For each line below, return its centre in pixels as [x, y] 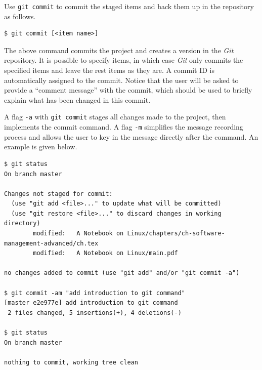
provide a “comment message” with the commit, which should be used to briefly [128, 90]
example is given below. [41, 147]
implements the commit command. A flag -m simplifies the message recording [124, 127]
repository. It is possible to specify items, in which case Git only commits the [124, 60]
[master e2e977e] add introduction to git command [91, 303]
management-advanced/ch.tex [51, 243]
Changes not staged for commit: [58, 194]
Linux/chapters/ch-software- [176, 234]
